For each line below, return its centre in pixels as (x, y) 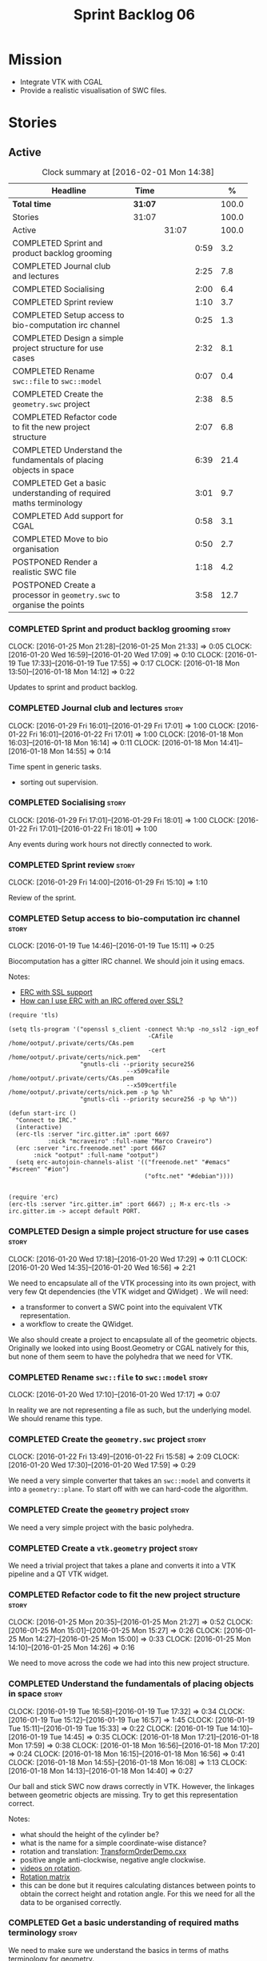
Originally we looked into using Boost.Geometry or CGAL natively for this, (129, 1348)
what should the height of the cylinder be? (90, 1834)
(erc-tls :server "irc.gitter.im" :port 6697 (93, 1134)
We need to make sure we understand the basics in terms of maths (119, 1950)
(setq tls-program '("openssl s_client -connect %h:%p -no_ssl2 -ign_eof (134, 1029)
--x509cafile (148, 1072)
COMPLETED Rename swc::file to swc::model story (108, 1377)
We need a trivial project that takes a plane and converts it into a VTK (122, 1565)
